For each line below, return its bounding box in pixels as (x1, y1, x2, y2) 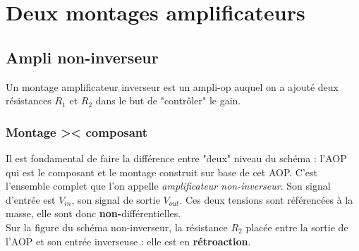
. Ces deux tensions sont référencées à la (179, 192, 353, 207)
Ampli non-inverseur (6, 46, 159, 68)
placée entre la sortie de (245, 219, 348, 234)
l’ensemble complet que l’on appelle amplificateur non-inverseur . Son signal (6, 178, 331, 193)
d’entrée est (6, 192, 56, 207)
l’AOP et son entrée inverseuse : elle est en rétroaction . (6, 233, 251, 248)
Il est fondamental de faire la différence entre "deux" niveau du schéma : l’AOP (6, 150, 347, 165)
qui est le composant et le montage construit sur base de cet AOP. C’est (6, 164, 318, 179)
